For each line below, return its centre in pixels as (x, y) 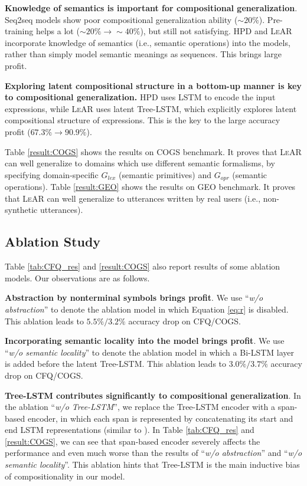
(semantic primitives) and (165, 174)
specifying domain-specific (52, 174)
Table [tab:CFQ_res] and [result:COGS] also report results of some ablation (143, 266)
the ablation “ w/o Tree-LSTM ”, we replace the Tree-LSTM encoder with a (140, 407)
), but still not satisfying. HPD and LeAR (216, 31)
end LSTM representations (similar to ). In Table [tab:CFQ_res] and (130, 430)
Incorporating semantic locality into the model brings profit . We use (145, 341)
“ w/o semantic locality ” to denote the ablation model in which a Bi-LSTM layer (150, 352)
